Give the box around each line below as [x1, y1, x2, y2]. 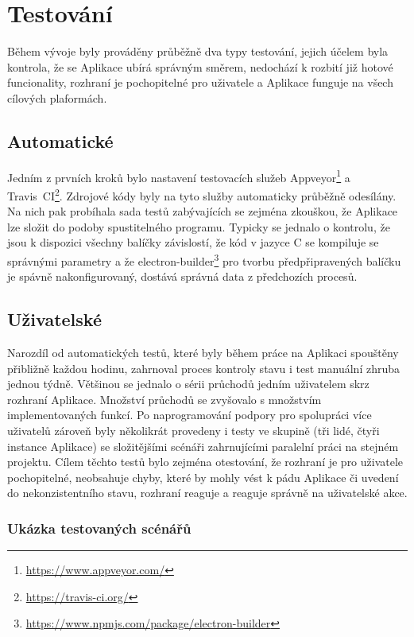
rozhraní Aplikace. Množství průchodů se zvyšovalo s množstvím [7, 390, 322, 407]
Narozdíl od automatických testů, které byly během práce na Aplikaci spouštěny [7, 344, 399, 361]
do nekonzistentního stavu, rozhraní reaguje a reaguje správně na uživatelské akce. [7, 484, 408, 501]
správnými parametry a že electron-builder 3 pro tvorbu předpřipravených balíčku [7, 250, 401, 269]
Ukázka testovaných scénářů [7, 518, 192, 538]
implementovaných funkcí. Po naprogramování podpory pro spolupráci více [7, 406, 372, 423]
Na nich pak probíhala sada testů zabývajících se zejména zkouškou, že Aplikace [7, 203, 398, 219]
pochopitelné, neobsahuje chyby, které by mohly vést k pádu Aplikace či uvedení [7, 468, 399, 485]
